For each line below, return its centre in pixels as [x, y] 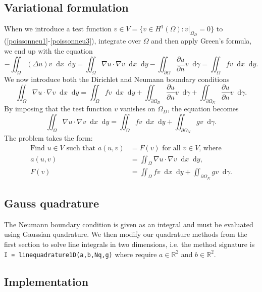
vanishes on [138, 109]
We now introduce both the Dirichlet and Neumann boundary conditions [117, 79]
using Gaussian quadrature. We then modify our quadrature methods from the [126, 234]
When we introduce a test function [58, 29]
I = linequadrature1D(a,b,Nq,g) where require [81, 254]
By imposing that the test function [58, 109]
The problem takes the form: [48, 137]
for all [171, 148]
